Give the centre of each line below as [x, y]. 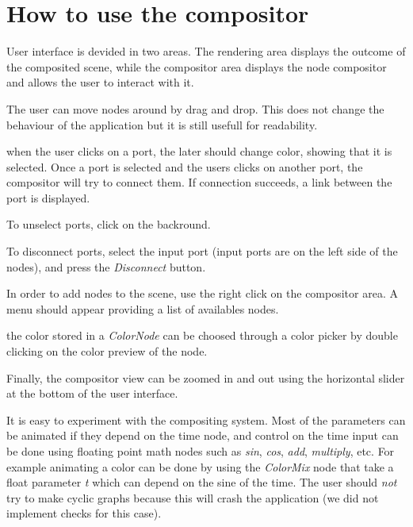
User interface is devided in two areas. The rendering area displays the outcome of [206, 51]
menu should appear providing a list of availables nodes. [143, 308]
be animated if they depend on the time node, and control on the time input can [203, 435]
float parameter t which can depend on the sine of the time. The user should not [202, 482]
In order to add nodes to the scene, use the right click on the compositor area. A [202, 293]
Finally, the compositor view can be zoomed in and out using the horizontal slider [206, 377]
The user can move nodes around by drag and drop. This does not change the [195, 108]
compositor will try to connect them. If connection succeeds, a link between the [199, 182]
